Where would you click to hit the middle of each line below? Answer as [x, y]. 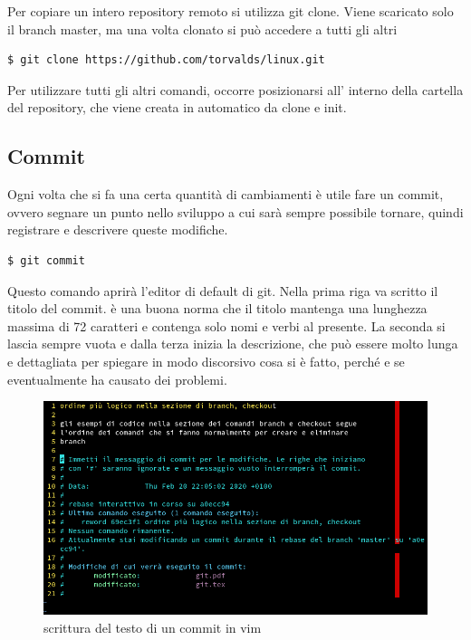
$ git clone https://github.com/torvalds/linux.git [166, 60]
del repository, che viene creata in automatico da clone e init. [177, 107]
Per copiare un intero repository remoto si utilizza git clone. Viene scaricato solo [231, 11]
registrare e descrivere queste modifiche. [118, 229]
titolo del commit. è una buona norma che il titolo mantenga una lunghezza [217, 308]
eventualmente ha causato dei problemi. [117, 379]
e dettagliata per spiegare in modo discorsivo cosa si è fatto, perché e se [206, 361]
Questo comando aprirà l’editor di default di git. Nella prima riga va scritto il [223, 290]
